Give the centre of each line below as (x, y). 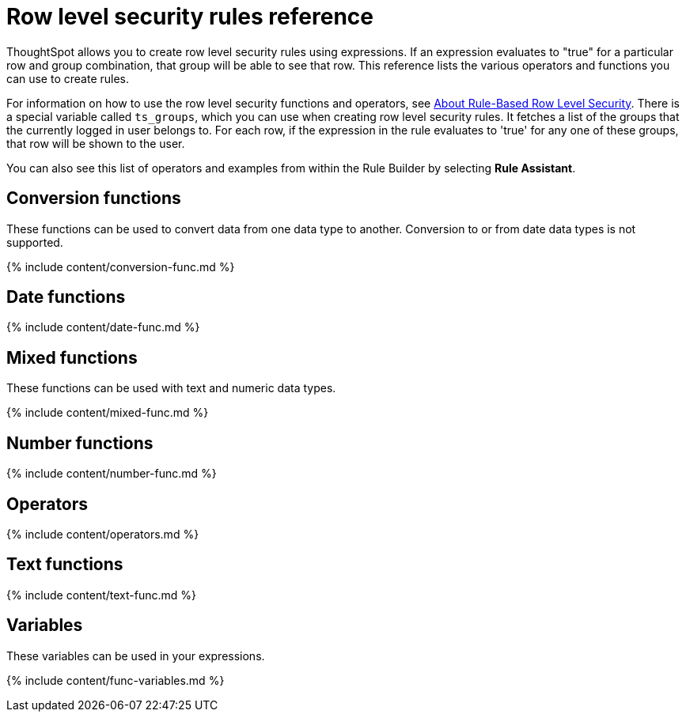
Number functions (80, 443)
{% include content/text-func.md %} (102, 595)
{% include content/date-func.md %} (103, 327)
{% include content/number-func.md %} (112, 474)
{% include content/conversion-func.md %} (121, 266)
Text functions (65, 565)
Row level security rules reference (190, 17)
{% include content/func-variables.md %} (116, 680)
